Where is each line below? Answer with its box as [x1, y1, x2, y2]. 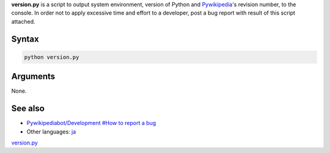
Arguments [11, 71, 56, 82]
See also [11, 104, 45, 114]
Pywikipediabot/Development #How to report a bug [26, 119, 156, 127]
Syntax [11, 34, 39, 44]
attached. [11, 18, 35, 25]
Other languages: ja [26, 128, 76, 135]
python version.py [24, 54, 79, 60]
